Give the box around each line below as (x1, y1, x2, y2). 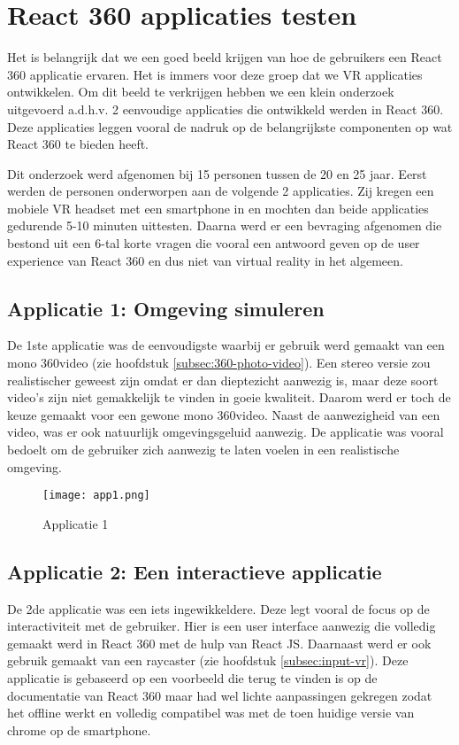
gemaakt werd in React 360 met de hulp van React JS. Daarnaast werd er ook (7, 633, 432, 652)
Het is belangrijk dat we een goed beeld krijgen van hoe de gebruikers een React (7, 48, 442, 66)
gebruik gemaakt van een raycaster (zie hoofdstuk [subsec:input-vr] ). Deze (7, 651, 409, 670)
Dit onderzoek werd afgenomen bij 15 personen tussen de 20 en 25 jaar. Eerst (7, 164, 427, 182)
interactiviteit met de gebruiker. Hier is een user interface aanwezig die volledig (7, 617, 436, 635)
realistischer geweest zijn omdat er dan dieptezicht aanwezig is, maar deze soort (7, 370, 439, 389)
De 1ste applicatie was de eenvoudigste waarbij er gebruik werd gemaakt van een (7, 336, 445, 354)
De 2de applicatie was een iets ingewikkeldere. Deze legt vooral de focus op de (7, 599, 430, 617)
